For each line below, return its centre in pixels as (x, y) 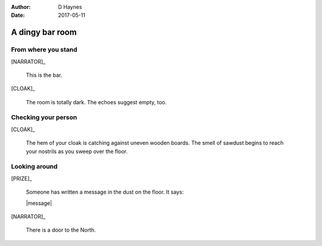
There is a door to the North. (61, 230)
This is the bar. (44, 75)
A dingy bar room (44, 32)
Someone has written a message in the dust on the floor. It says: (105, 192)
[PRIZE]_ (21, 178)
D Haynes (70, 7)
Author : (21, 7)
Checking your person (44, 117)
